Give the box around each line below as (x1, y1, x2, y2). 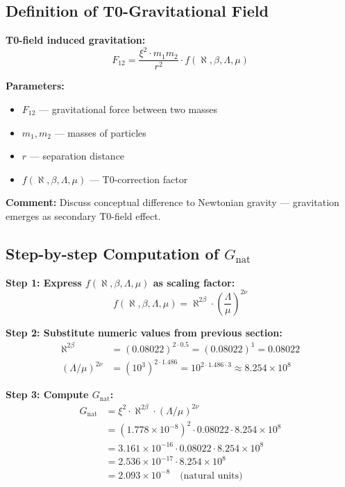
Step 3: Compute (6, 387, 89, 402)
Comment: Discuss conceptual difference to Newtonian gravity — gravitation (6, 195, 339, 210)
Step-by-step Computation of (6, 242, 219, 264)
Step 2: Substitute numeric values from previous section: (6, 325, 283, 339)
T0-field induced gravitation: (6, 33, 146, 47)
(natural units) (180, 470, 243, 481)
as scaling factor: (153, 275, 235, 289)
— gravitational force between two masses (39, 101, 217, 116)
